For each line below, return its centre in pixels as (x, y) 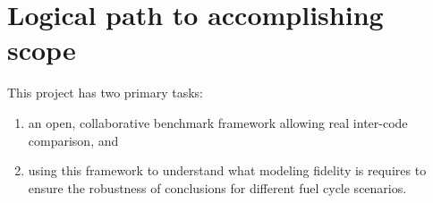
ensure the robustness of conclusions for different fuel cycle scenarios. (217, 187)
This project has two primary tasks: (105, 93)
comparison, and (73, 140)
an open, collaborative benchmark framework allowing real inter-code (218, 122)
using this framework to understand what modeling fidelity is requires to (227, 170)
